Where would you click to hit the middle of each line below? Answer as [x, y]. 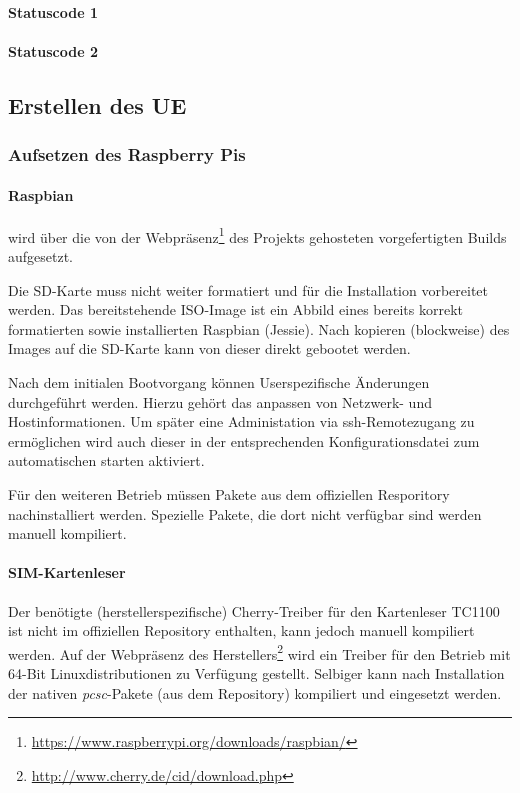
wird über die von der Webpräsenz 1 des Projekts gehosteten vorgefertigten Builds [257, 235]
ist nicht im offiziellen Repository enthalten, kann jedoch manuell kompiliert [241, 630]
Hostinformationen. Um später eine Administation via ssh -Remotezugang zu [241, 421]
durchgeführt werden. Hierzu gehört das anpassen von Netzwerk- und [220, 401]
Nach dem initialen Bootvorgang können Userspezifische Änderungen [219, 382]
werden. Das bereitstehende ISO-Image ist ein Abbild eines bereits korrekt [235, 309]
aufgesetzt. [41, 256]
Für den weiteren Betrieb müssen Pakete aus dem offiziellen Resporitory [229, 493]
